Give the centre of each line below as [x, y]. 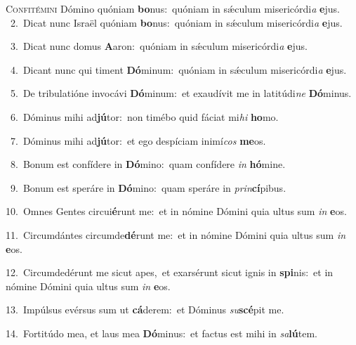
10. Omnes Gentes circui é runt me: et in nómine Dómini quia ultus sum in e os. [176, 211]
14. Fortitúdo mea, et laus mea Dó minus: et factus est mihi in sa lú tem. [161, 333]
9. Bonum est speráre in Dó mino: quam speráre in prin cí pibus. [148, 187]
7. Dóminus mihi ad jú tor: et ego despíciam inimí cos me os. [138, 140]
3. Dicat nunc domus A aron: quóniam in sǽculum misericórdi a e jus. [159, 46]
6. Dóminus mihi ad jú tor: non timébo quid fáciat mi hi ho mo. [144, 116]
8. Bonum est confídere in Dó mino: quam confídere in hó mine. [148, 164]
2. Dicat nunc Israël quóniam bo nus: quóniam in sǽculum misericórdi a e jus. [176, 22]
